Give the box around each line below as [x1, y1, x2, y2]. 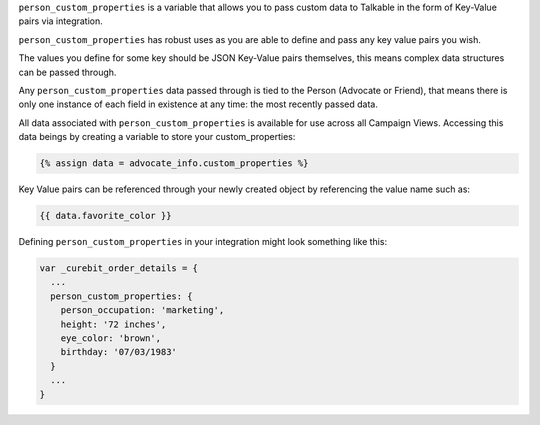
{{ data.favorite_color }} [39, 210, 172, 222]
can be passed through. [18, 66, 117, 78]
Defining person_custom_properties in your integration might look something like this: [18, 236, 388, 248]
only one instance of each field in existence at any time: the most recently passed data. [18, 98, 379, 110]
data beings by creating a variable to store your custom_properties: [18, 131, 296, 143]
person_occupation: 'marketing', [60, 305, 225, 316]
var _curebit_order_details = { [39, 263, 199, 274]
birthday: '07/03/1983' [60, 346, 177, 358]
